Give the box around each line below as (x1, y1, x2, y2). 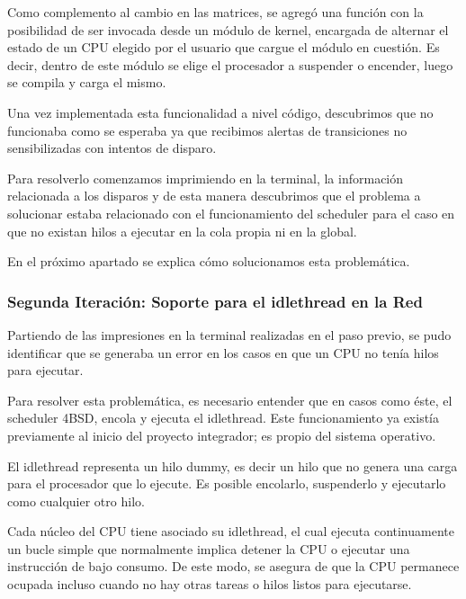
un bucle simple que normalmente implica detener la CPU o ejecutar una (7, 539, 410, 558)
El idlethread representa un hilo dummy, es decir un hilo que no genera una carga (7, 456, 458, 475)
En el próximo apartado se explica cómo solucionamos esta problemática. (7, 252, 410, 271)
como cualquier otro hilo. (7, 491, 145, 510)
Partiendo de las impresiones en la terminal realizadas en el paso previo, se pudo (7, 325, 452, 344)
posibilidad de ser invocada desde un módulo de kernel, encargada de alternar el (7, 20, 449, 39)
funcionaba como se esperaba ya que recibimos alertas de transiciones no (7, 121, 408, 139)
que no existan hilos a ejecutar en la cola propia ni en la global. (7, 221, 357, 240)
